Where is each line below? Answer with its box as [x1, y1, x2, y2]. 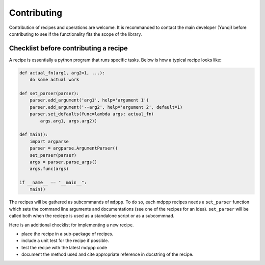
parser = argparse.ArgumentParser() [29, 145, 118, 151]
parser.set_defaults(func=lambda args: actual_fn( [29, 111, 154, 117]
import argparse [29, 139, 69, 144]
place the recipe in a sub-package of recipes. [21, 231, 114, 237]
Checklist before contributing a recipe [9, 44, 128, 52]
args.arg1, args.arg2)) [40, 118, 98, 123]
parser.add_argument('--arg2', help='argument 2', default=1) [29, 104, 183, 110]
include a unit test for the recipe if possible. [21, 238, 109, 243]
